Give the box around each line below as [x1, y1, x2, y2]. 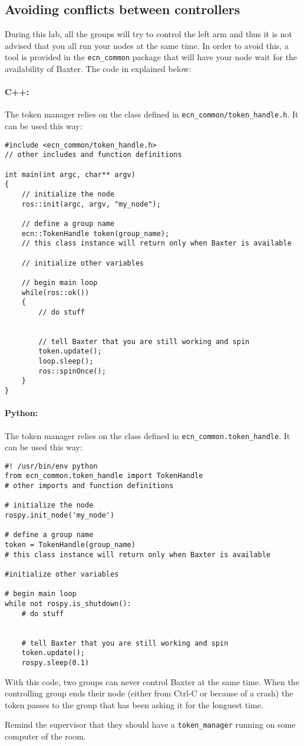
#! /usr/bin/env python [5, 462, 98, 470]
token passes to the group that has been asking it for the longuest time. [5, 698, 263, 711]
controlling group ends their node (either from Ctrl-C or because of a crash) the [5, 687, 293, 699]
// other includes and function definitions [5, 150, 182, 159]
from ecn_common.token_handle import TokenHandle [5, 472, 203, 480]
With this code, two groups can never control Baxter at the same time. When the [5, 675, 299, 688]
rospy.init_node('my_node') [5, 511, 115, 520]
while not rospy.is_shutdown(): [5, 599, 131, 608]
